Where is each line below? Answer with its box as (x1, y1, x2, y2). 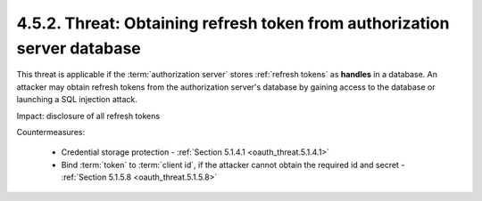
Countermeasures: (16, 126, 85, 137)
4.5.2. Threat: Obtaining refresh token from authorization (16, 13, 450, 33)
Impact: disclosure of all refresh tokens (16, 110, 161, 121)
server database (16, 38, 142, 58)
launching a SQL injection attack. (16, 94, 138, 105)
